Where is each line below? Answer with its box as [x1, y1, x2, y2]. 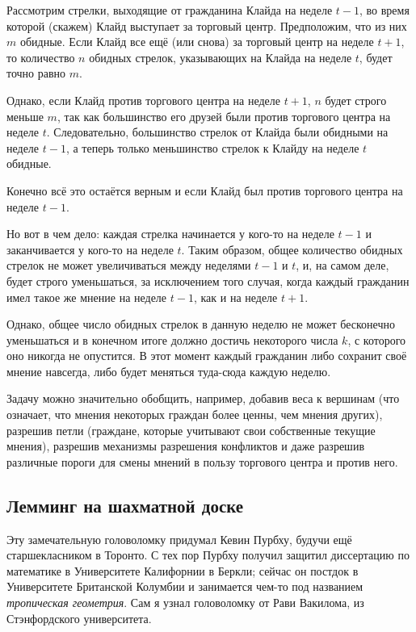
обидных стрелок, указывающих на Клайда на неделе [89, 48, 352, 65]
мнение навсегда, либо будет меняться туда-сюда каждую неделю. [6, 362, 331, 379]
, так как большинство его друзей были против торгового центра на [57, 107, 391, 124]
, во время [359, 2, 410, 18]
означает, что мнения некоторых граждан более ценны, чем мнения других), [6, 406, 383, 423]
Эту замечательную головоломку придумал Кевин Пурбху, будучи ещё [6, 530, 352, 547]
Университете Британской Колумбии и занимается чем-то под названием [6, 578, 363, 595]
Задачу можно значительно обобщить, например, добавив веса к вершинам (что [6, 390, 400, 407]
